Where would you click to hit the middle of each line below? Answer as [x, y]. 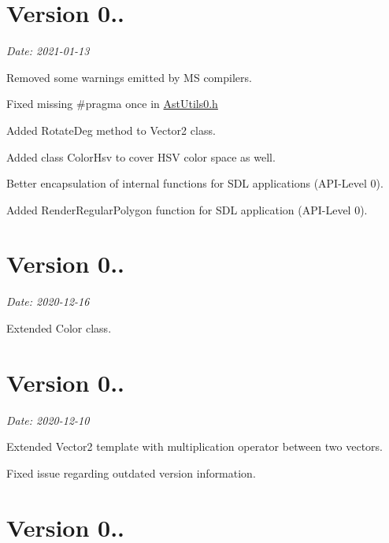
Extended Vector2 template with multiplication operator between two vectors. [194, 446]
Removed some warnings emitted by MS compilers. [129, 77]
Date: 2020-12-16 [48, 301]
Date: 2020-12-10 [48, 420]
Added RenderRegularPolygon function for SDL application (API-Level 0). [187, 209]
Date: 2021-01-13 [48, 51]
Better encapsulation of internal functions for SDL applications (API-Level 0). [195, 183]
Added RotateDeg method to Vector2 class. [111, 130]
